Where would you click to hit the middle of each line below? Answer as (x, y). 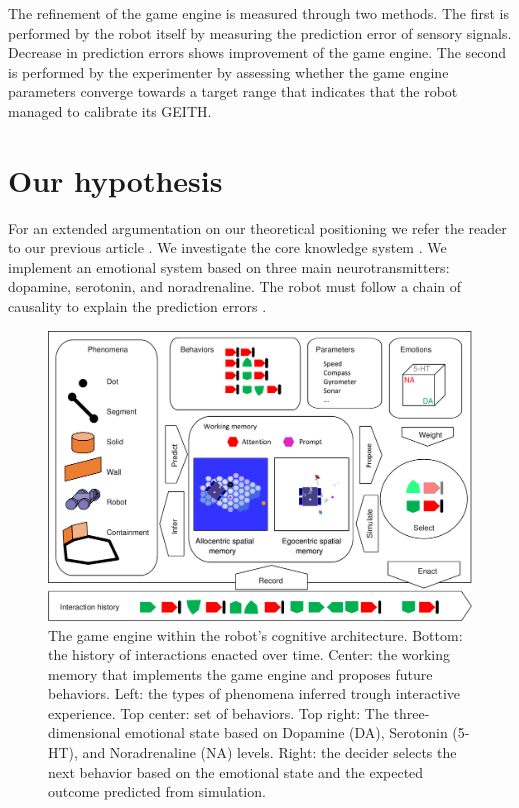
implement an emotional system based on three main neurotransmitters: (229, 266)
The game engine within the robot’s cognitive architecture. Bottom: (255, 634)
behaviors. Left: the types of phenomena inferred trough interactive (254, 693)
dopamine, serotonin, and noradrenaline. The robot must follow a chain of (235, 286)
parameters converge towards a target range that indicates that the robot (233, 91)
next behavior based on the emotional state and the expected (236, 771)
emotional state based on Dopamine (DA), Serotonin (286, 732)
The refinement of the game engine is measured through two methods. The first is (258, 13)
